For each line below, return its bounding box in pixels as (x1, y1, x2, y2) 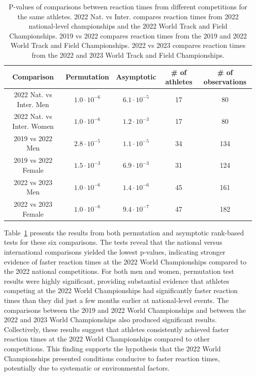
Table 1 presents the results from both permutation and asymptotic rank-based (4, 227, 244, 237)
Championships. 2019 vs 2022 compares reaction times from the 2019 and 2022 (9, 30, 247, 40)
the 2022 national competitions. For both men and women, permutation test (4, 266, 234, 276)
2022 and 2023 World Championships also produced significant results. (4, 314, 217, 325)
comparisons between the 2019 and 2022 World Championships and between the (4, 304, 246, 315)
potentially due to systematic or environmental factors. (4, 363, 170, 373)
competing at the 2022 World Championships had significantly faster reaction (4, 285, 238, 296)
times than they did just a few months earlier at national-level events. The (4, 295, 229, 305)
